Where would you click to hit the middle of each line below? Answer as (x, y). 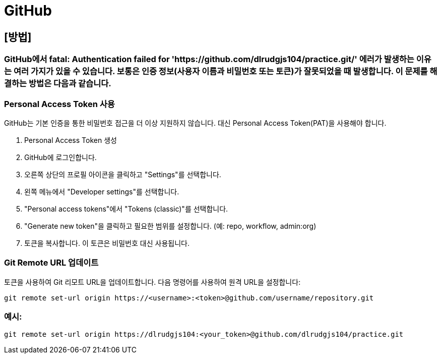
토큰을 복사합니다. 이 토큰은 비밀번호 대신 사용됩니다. (107, 243)
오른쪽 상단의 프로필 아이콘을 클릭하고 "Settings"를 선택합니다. (123, 174)
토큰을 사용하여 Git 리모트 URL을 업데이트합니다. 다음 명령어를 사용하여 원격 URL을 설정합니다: (152, 282)
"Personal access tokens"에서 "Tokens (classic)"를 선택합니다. (126, 209)
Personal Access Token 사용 (59, 104)
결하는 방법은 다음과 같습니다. (58, 84)
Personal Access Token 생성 (71, 140)
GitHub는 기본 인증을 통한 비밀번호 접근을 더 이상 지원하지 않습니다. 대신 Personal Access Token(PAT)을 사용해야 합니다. (195, 123)
